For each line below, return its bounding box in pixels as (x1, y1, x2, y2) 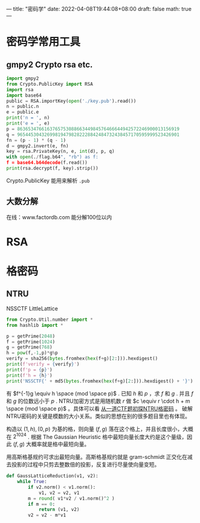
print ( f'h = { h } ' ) (6, 372, 53, 379)
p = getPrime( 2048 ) (6, 333, 56, 339)
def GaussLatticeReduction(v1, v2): (6, 473, 98, 479)
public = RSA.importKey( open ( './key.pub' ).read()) (6, 98, 137, 104)
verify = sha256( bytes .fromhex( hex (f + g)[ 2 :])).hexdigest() (6, 356, 158, 362)
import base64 (6, 92, 42, 98)
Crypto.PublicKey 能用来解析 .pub (6, 177, 90, 184)
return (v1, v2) (38, 507, 80, 513)
